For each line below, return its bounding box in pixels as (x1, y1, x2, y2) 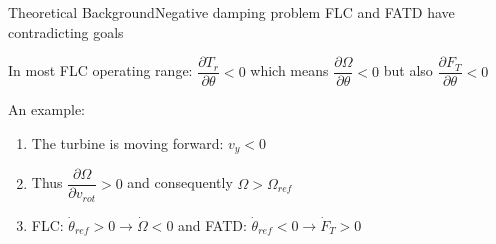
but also (383, 60, 433, 81)
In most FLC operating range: (8, 60, 193, 81)
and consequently (127, 172, 233, 193)
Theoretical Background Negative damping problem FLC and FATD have (8, 2, 455, 22)
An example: (8, 99, 85, 120)
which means (250, 60, 329, 81)
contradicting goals (8, 21, 124, 42)
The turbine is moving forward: (31, 132, 224, 153)
